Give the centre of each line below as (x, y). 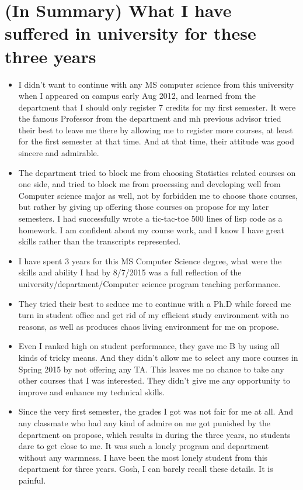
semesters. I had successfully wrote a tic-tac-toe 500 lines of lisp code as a (150, 218)
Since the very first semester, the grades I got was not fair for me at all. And (156, 411)
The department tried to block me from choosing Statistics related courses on (157, 172)
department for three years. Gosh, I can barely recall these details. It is (146, 469)
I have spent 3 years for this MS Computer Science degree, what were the (150, 260)
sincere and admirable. (59, 153)
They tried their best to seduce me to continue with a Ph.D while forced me (155, 303)
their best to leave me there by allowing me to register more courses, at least (156, 130)
